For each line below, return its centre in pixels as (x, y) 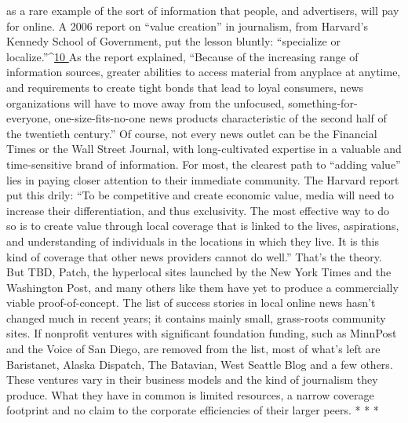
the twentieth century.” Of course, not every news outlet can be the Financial (192, 133)
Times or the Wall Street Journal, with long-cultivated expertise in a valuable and (204, 149)
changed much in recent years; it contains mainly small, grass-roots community (196, 317)
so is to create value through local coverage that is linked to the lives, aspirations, (203, 226)
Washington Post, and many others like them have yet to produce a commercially (202, 287)
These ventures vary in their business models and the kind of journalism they (192, 379)
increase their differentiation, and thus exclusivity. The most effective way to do (198, 210)
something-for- (323, 102)
